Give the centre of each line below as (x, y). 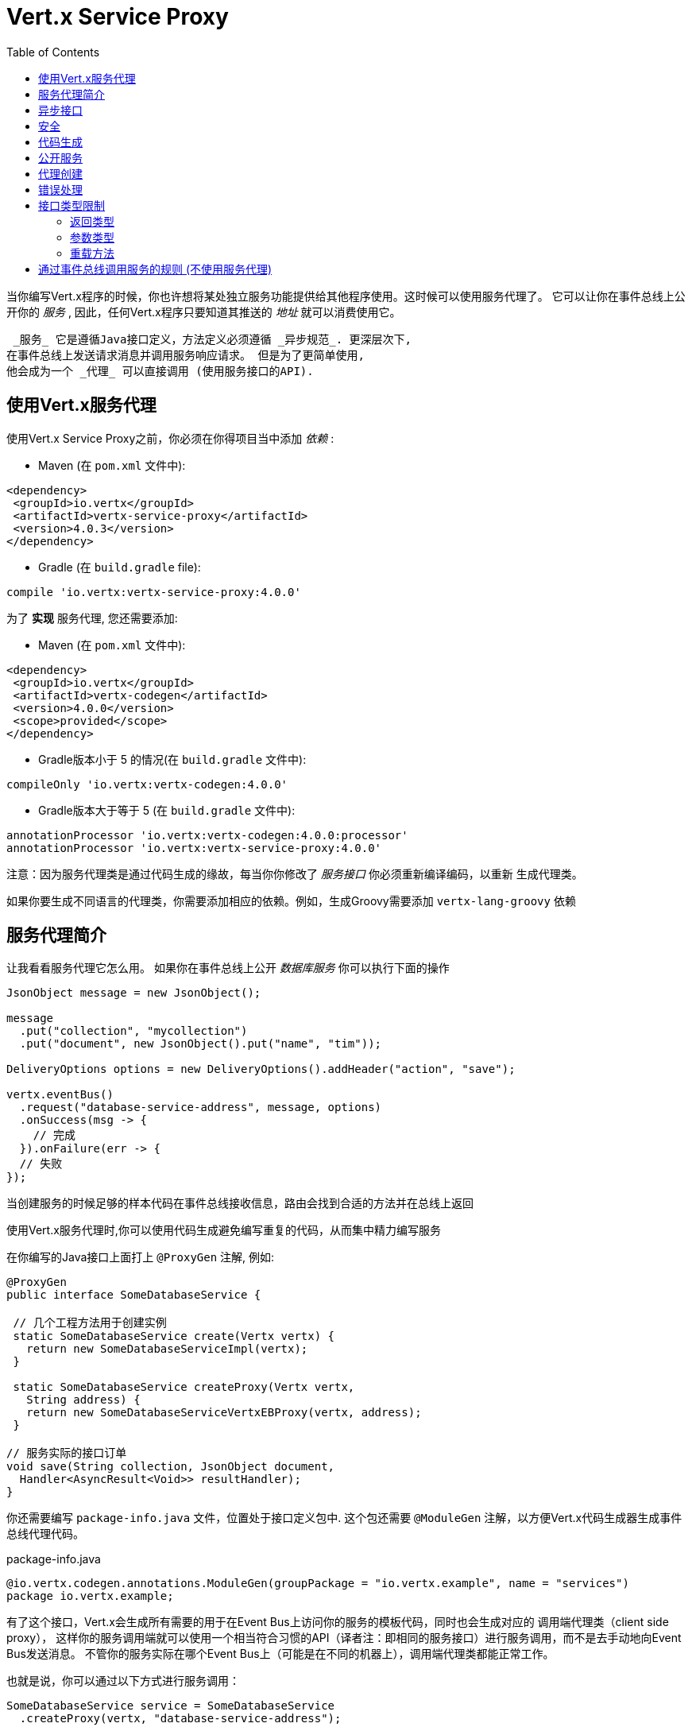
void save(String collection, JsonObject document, (171, 1467)
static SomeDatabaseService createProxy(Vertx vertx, (184, 1387)
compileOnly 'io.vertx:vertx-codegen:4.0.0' (147, 784)
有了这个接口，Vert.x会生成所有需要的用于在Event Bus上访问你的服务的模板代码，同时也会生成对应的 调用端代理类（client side (338, 1622)
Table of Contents (53, 52)
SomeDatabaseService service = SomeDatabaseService (171, 1706)
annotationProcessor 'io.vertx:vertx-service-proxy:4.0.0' (194, 848)
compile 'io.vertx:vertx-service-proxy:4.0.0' (154, 592)
